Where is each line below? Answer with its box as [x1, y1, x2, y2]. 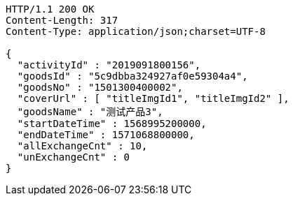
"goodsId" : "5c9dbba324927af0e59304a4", [17, 70, 248, 82]
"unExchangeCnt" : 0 [17, 151, 130, 163]
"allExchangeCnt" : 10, [17, 140, 148, 151]
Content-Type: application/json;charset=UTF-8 [6, 26, 266, 37]
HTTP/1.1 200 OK [6, 3, 95, 15]
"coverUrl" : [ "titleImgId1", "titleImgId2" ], [17, 93, 289, 104]
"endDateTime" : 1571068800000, [17, 129, 195, 140]
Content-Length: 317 [6, 15, 118, 26]
